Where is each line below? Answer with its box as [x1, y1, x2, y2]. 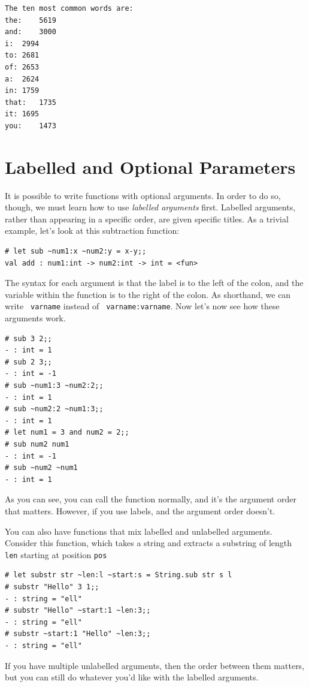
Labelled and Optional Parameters [5, 154, 296, 179]
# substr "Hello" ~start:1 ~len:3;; [5, 606, 151, 615]
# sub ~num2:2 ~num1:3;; [5, 405, 104, 414]
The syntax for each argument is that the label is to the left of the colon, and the [5, 276, 304, 289]
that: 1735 [5, 98, 56, 107]
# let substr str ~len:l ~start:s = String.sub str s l [5, 571, 232, 580]
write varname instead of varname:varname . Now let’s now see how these [5, 300, 280, 312]
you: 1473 [5, 121, 56, 130]
